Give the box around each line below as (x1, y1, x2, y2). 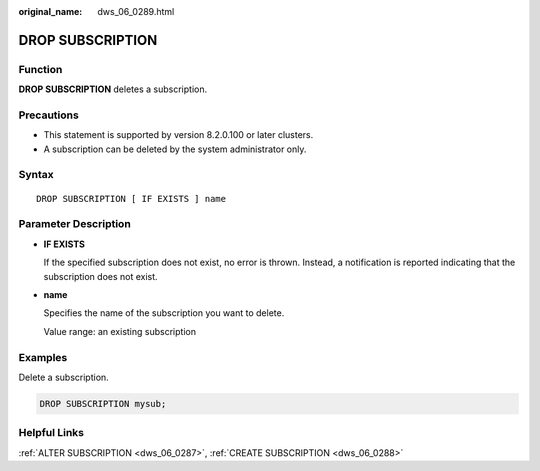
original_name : (18, 6, 83, 17)
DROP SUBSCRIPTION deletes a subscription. (18, 83, 208, 95)
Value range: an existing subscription (43, 325, 197, 337)
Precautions (18, 108, 79, 122)
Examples (18, 350, 68, 364)
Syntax (18, 168, 54, 182)
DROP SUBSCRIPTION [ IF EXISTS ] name (36, 193, 227, 204)
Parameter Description (18, 217, 132, 231)
